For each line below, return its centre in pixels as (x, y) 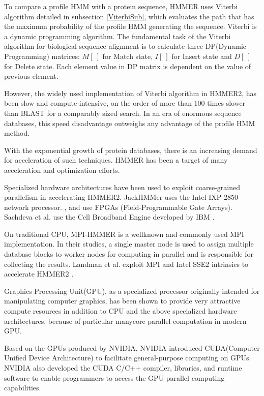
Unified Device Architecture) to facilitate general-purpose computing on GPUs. (128, 358)
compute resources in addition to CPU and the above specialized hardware (121, 311)
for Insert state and (202, 56)
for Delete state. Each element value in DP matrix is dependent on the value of (128, 66)
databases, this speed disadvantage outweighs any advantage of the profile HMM (130, 123)
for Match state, (128, 56)
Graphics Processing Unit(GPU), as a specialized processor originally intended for (132, 291)
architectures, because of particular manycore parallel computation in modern (125, 321)
